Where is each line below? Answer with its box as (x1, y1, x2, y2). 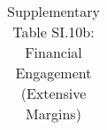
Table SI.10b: (12, 21, 95, 42)
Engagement (15, 62, 92, 83)
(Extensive (20, 83, 87, 103)
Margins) (26, 103, 81, 124)
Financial (25, 42, 82, 62)
